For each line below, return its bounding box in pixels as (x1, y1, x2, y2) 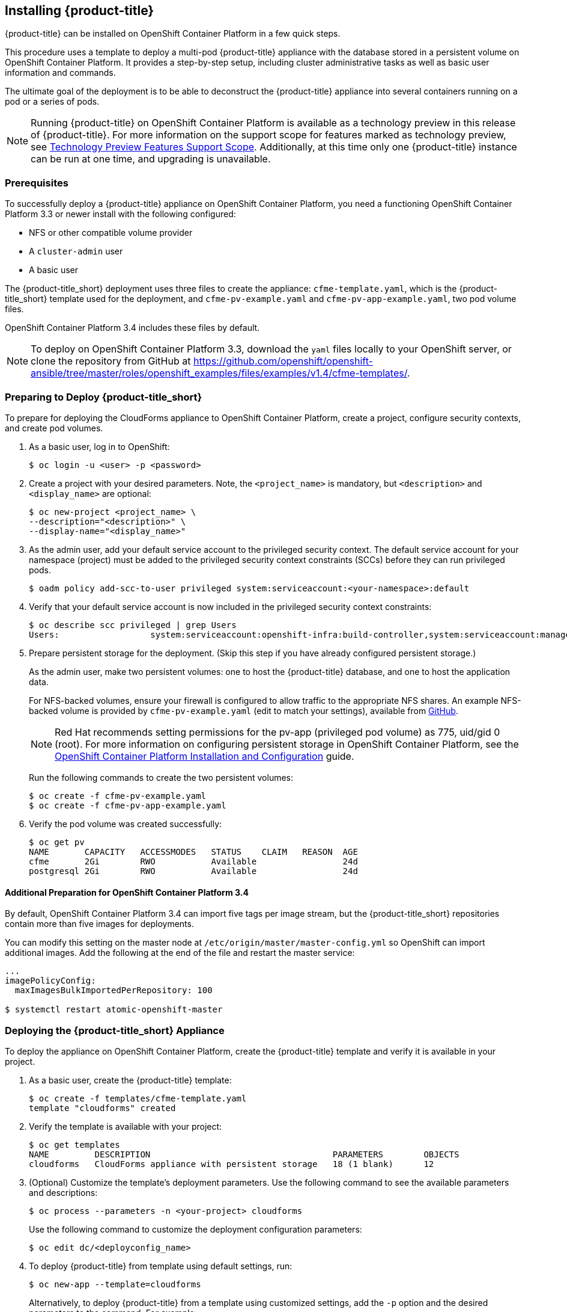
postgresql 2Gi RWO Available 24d (29, 866, 358, 876)
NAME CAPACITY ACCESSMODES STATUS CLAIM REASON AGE (29, 846, 358, 857)
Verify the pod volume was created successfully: (29, 818, 222, 829)
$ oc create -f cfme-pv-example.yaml (29, 790, 207, 801)
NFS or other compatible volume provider (29, 227, 193, 238)
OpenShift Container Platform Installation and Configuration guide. (55, 750, 354, 762)
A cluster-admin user (29, 246, 123, 257)
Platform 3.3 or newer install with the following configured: (5, 209, 236, 220)
